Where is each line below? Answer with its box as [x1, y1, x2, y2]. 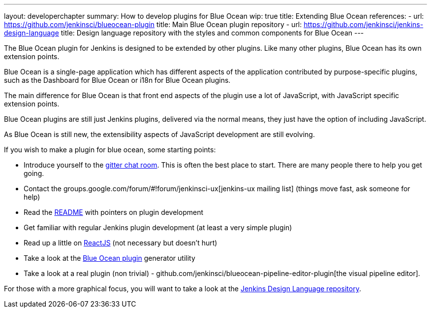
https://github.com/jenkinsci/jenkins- [304, 20, 424, 29]
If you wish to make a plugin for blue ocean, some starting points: [4, 145, 216, 154]
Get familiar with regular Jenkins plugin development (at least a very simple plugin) [24, 223, 292, 232]
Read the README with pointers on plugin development [24, 208, 203, 216]
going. [24, 169, 44, 177]
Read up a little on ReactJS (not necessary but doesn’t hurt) [24, 239, 217, 247]
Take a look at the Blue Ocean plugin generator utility [24, 254, 195, 262]
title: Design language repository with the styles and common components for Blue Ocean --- [61, 29, 364, 37]
